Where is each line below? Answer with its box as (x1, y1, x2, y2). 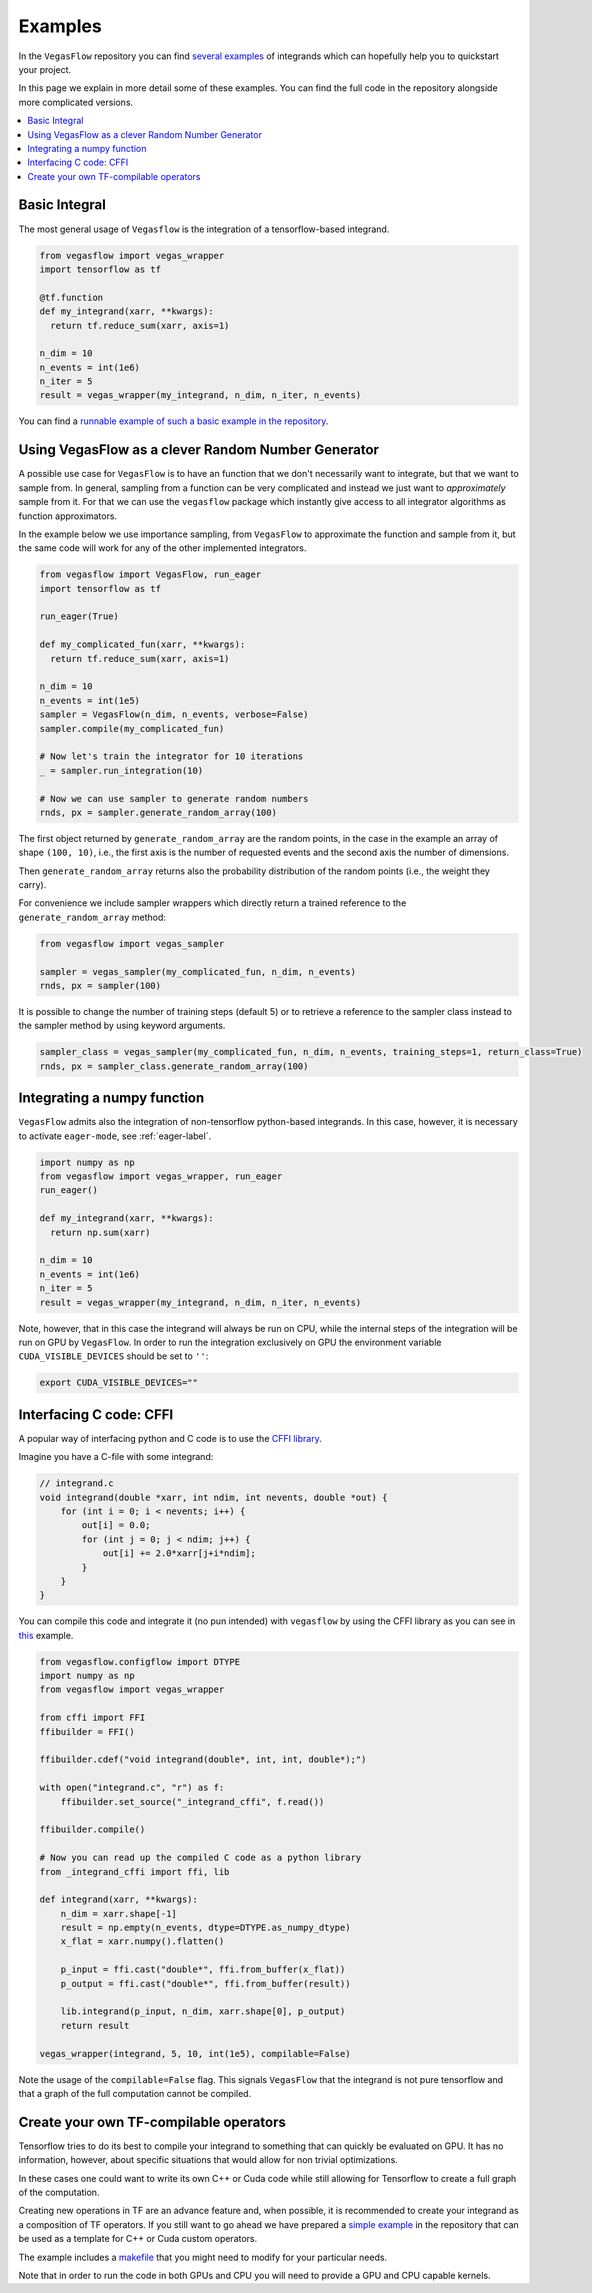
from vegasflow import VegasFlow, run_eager (39, 569, 262, 580)
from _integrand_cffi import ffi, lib (39, 1866, 230, 1877)
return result (60, 2020, 130, 2031)
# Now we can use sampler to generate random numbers (39, 793, 309, 804)
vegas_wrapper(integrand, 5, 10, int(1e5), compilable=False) (39, 2048, 351, 2059)
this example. (18, 1629, 74, 1641)
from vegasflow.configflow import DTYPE (39, 1656, 240, 1667)
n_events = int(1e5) (39, 695, 140, 706)
